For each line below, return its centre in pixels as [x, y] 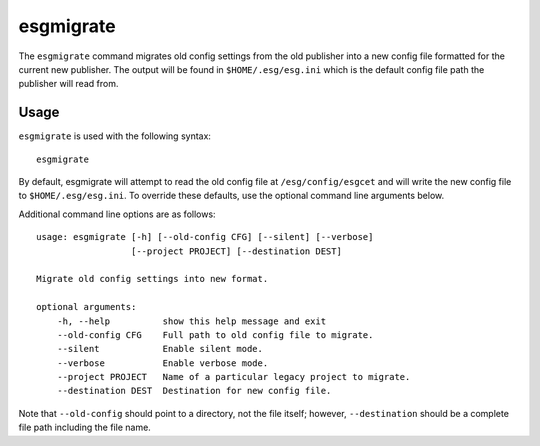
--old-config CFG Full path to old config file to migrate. [215, 334]
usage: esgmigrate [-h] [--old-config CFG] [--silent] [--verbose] [205, 237]
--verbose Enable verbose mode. [162, 363]
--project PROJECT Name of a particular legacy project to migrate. [233, 377]
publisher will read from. [68, 84]
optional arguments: [86, 307]
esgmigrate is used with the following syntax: [115, 136]
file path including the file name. [85, 427]
